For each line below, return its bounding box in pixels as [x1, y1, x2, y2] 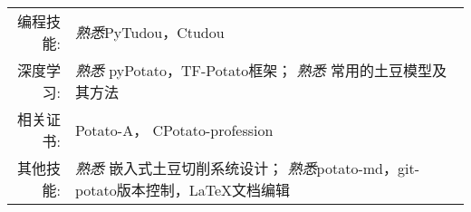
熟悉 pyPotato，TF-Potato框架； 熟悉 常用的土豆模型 [74, 60, 432, 81]
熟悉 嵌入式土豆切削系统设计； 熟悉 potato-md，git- [74, 158, 419, 178]
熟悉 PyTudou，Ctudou [74, 22, 225, 43]
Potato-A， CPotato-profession [74, 120, 274, 140]
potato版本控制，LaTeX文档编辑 [74, 179, 291, 200]
